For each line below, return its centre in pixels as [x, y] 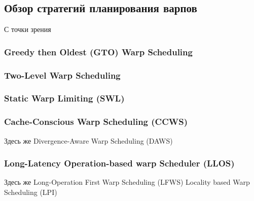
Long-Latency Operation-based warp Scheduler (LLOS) [119, 163]
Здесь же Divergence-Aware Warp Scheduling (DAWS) [88, 140]
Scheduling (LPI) [31, 192]
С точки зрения [28, 29]
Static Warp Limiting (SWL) [64, 98]
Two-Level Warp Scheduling [62, 75]
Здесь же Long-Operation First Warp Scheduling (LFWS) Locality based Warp [127, 182]
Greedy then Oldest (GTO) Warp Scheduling [98, 52]
